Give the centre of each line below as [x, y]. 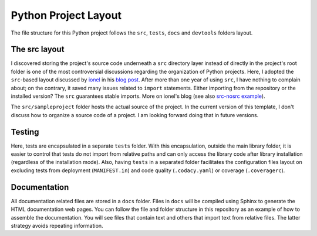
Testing [25, 132]
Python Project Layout [66, 15]
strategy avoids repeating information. [57, 225]
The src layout [38, 49]
